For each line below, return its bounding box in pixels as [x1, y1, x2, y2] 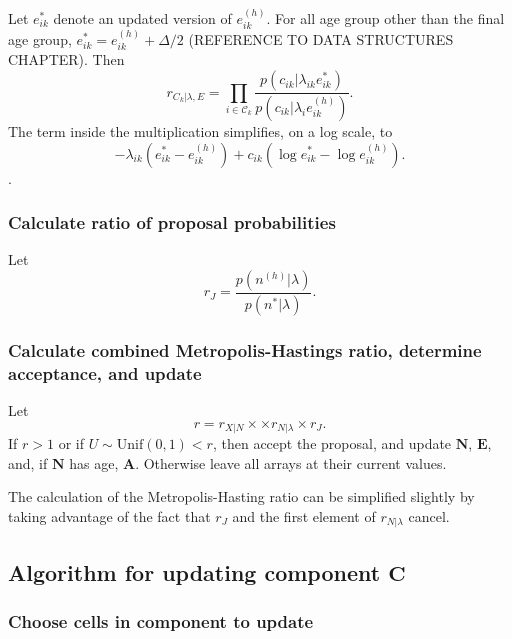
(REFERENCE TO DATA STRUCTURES [188, 29, 454, 50]
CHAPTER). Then [8, 49, 125, 70]
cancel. [408, 505, 450, 526]
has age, [69, 452, 119, 473]
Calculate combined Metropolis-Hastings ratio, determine [8, 337, 482, 362]
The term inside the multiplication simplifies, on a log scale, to [8, 120, 393, 141]
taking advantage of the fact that [8, 505, 211, 526]
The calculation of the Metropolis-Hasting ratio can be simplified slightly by [8, 486, 475, 507]
